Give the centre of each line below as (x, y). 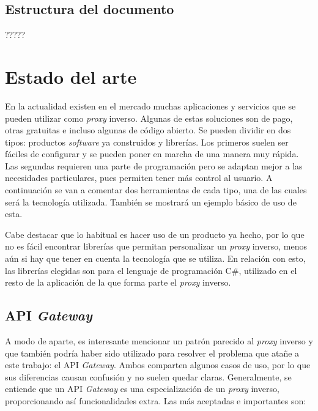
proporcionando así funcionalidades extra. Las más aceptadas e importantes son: (156, 401)
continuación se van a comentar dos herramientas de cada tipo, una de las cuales (156, 190)
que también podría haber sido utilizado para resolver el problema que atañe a (152, 353)
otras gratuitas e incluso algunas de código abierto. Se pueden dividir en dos (148, 130)
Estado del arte (71, 76)
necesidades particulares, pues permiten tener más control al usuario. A (139, 178)
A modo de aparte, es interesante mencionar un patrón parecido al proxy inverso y (159, 341)
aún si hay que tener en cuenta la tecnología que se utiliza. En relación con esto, (155, 258)
